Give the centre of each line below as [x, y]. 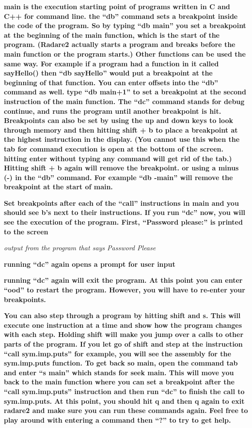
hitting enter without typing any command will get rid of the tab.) [118, 158]
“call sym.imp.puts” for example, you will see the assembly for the [118, 353]
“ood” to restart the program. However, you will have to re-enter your [125, 290]
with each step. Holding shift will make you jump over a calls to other [124, 334]
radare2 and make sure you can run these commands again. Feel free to [126, 410]
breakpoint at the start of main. [58, 187]
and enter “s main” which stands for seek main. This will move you [119, 372]
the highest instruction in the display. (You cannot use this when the [122, 139]
